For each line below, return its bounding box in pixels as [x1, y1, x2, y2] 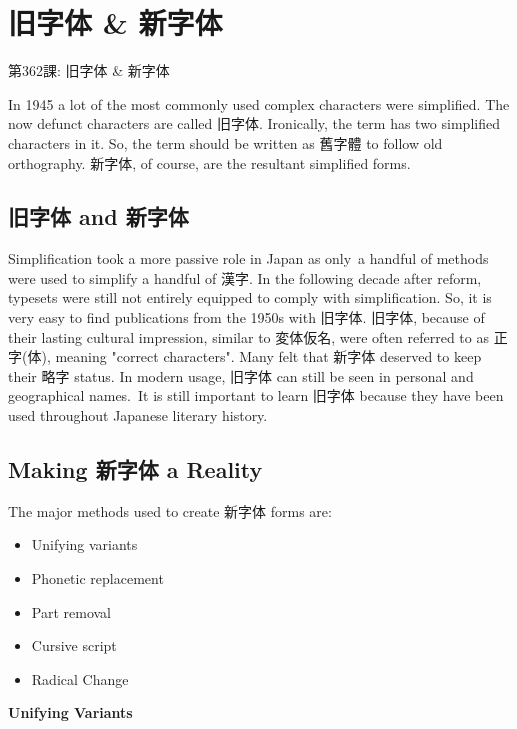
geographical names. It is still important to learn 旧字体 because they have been [8, 385, 504, 406]
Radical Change [31, 668, 129, 689]
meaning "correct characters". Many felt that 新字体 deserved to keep [55, 346, 482, 367]
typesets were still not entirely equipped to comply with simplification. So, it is [8, 287, 492, 308]
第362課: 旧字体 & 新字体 [8, 60, 170, 81]
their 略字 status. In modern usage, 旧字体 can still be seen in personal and [8, 365, 474, 386]
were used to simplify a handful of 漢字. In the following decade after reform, [8, 267, 482, 288]
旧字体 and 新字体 [8, 201, 189, 232]
